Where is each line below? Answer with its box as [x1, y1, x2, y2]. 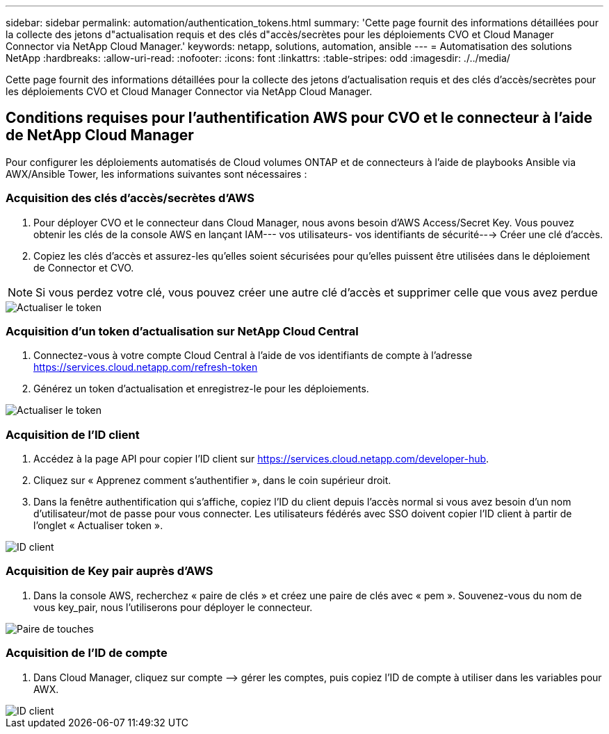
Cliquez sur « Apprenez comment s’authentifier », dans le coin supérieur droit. [33, 474, 391, 487]
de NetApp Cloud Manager [6, 126, 194, 144]
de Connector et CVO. [33, 261, 134, 274]
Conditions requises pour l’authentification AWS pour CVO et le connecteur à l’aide [6, 109, 592, 127]
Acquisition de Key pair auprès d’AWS [6, 564, 213, 578]
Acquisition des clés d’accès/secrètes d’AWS [6, 191, 254, 206]
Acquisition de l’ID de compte [6, 646, 168, 660]
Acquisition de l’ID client [6, 427, 140, 442]
